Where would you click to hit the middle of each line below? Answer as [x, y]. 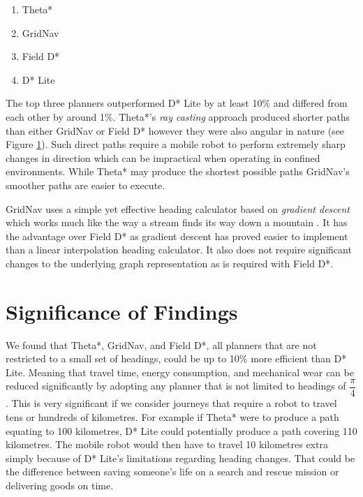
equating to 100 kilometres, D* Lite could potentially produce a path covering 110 [181, 430]
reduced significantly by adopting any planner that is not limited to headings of [176, 386]
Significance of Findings [122, 311]
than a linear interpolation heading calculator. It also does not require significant [179, 250]
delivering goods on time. [60, 485]
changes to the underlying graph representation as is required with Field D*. [170, 263]
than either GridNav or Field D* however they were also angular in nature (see [175, 130]
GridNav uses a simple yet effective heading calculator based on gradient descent [178, 208]
